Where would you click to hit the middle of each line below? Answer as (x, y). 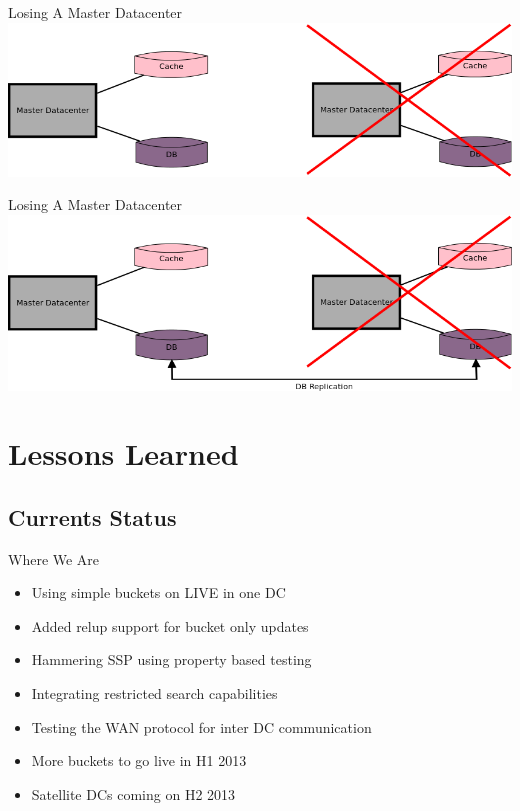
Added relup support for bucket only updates (170, 625)
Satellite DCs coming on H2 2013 (133, 793)
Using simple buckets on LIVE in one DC (158, 592)
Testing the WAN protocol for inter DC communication (201, 726)
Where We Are (54, 558)
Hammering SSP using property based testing (171, 659)
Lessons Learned (123, 453)
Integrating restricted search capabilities (154, 693)
